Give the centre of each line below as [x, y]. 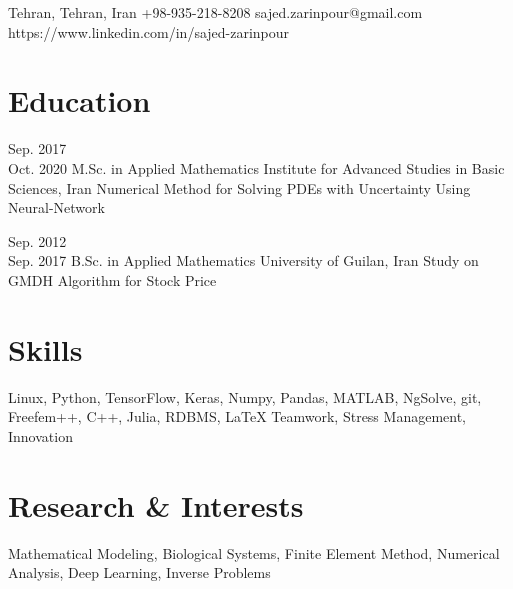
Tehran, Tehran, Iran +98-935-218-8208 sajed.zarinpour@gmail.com [215, 12]
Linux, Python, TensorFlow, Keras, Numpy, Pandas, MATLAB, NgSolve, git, [245, 396]
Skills [45, 348]
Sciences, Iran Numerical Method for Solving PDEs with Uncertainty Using [239, 187]
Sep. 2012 [37, 240]
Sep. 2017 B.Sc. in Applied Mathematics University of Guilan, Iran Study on [243, 260]
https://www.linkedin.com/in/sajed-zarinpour [149, 31]
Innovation [40, 435]
